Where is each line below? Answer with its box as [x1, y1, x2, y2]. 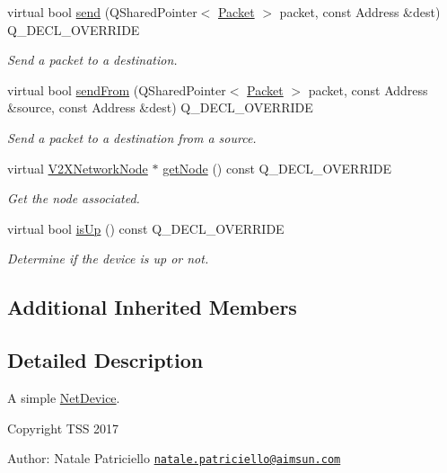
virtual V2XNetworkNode [7, 158, 148, 177]
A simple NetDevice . [7, 388, 120, 406]
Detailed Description [7, 346, 204, 374]
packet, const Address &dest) [279, 3, 441, 21]
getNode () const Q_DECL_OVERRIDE [162, 158, 391, 177]
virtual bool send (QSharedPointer [7, 3, 197, 21]
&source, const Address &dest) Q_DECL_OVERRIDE [7, 98, 313, 117]
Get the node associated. [7, 189, 140, 208]
